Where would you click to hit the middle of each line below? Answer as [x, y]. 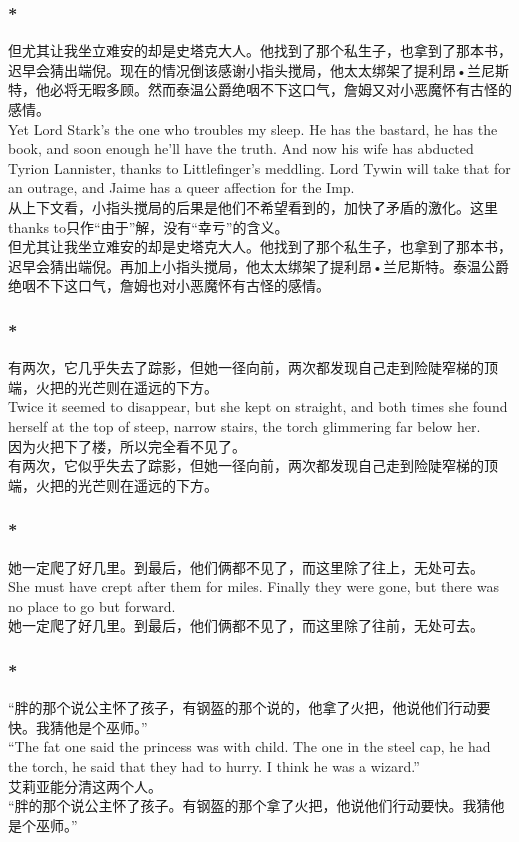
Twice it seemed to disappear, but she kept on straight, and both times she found [258, 406]
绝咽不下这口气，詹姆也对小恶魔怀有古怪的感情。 [169, 285]
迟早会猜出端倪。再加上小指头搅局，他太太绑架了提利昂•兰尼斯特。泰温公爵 [258, 265]
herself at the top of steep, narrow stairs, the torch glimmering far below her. [244, 425]
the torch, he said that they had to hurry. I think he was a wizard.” [214, 765]
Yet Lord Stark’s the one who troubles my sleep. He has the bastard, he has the [253, 128]
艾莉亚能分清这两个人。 [85, 785]
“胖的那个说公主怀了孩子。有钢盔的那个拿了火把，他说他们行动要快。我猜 [249, 805]
